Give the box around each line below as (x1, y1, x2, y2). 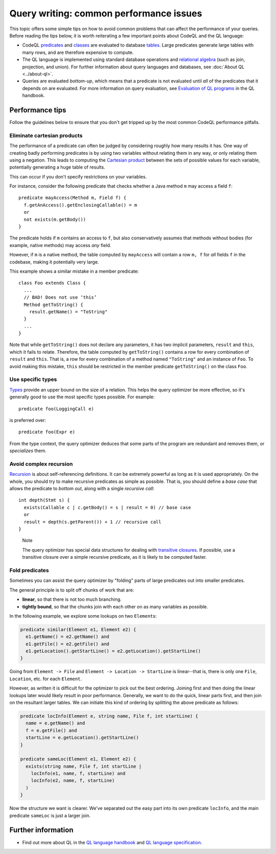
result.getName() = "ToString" (29, 309, 108, 315)
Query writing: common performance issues (9, 8, 202, 19)
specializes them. (9, 448, 47, 454)
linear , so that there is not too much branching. (22, 596, 122, 602)
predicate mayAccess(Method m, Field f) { (18, 195, 127, 201)
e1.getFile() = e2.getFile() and (26, 641, 109, 647)
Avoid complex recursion (9, 460, 73, 467)
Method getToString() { (24, 301, 84, 308)
